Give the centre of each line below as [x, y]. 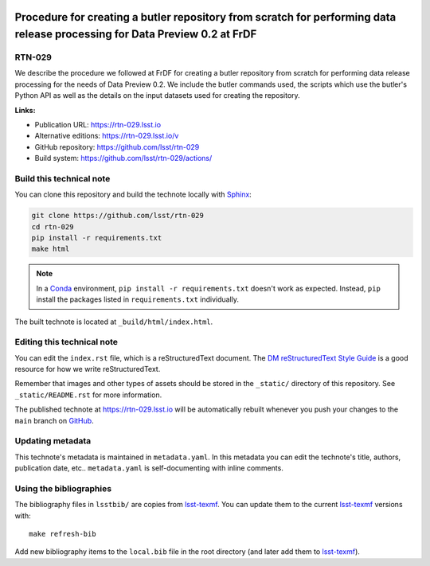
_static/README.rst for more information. [88, 395]
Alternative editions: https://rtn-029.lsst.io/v [107, 136]
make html [51, 249]
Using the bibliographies [63, 488]
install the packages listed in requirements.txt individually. [137, 299]
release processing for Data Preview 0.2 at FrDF [136, 35]
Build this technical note [63, 178]
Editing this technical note [66, 342]
